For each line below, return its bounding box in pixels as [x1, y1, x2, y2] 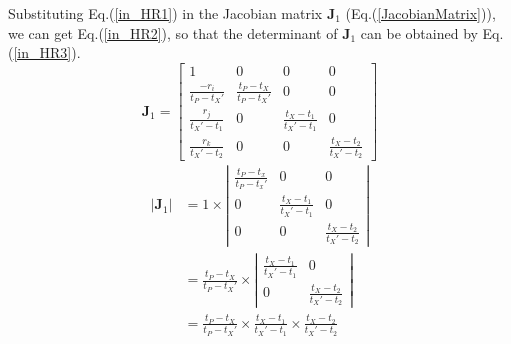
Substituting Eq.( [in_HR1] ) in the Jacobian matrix [8, 3, 323, 23]
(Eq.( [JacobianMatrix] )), [345, 3, 496, 23]
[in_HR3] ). [13, 42, 81, 63]
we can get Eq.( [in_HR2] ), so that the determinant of [8, 22, 338, 43]
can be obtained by [360, 22, 478, 43]
